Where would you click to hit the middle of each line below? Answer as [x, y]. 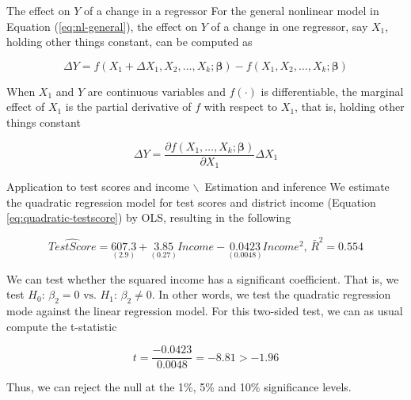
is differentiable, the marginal [332, 91]
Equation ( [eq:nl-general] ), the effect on [102, 26]
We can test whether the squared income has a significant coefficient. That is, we [203, 278]
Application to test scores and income [98, 187]
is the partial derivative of [128, 107]
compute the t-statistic [62, 326]
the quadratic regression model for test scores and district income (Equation [191, 202]
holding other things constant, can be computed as [129, 42]
